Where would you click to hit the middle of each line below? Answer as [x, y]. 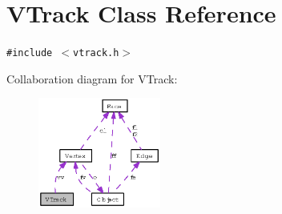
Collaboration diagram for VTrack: [92, 78]
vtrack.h [96, 53]
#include [30, 53]
